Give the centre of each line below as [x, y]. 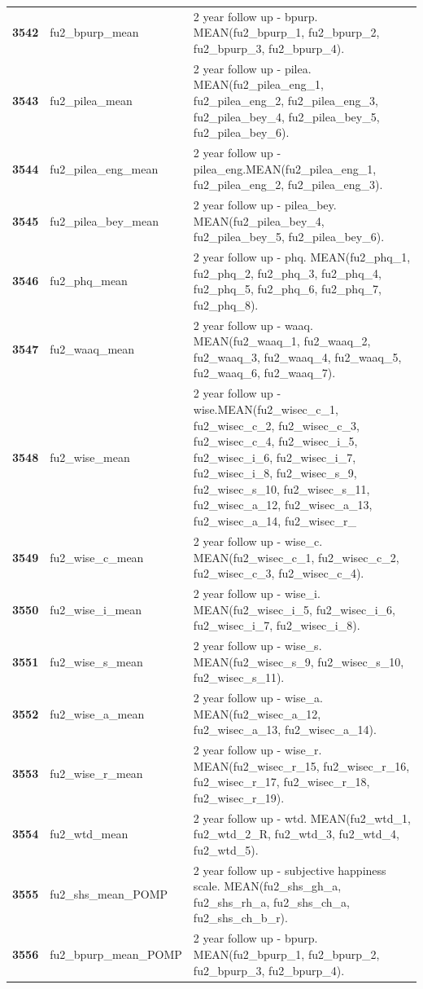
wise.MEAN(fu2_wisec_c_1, [266, 409]
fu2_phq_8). [226, 304]
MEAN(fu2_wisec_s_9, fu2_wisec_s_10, [299, 661]
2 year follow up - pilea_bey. [265, 205]
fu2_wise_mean [90, 457]
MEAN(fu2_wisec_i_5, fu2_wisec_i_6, [294, 609]
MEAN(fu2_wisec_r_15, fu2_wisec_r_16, [301, 765]
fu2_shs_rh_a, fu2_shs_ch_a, [271, 901]
